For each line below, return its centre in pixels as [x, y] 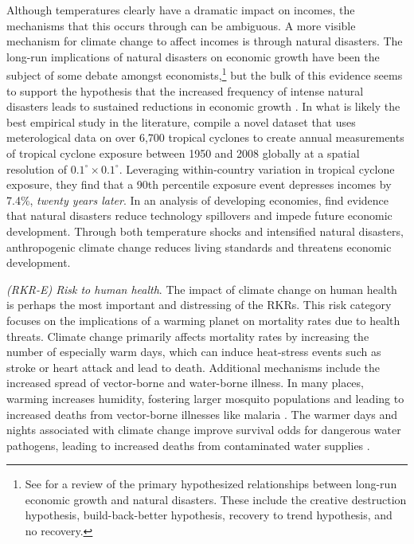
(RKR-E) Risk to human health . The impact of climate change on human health [202, 289]
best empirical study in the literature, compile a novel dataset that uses [181, 121]
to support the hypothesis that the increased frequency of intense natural [185, 90]
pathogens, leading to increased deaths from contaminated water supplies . [188, 445]
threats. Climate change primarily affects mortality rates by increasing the [188, 336]
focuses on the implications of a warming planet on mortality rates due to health [203, 320]
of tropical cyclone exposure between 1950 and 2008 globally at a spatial [183, 153]
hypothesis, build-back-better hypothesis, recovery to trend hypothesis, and [209, 515]
